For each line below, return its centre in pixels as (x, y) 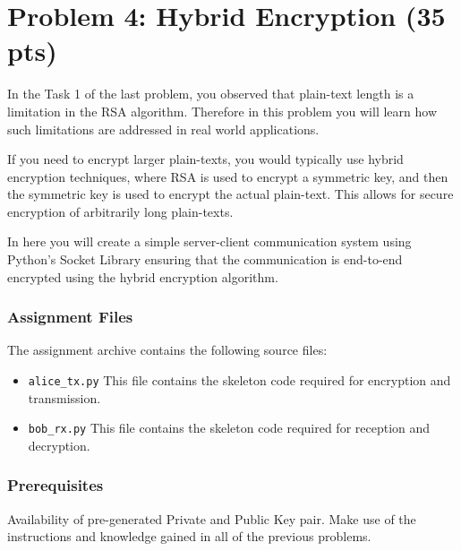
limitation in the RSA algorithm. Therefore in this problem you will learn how (222, 111)
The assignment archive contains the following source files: (167, 350)
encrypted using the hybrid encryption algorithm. (143, 276)
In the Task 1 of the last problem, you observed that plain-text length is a (211, 94)
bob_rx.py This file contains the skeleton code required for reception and (229, 428)
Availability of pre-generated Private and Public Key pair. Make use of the (212, 518)
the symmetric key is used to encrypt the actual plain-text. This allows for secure (230, 194)
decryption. (59, 445)
